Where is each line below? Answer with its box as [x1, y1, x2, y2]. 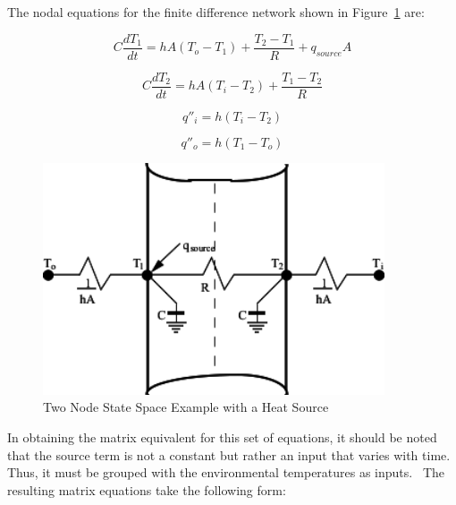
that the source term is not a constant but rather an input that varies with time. [7, 445, 451, 464]
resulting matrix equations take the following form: [7, 480, 286, 499]
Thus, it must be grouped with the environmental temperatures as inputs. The [7, 463, 444, 482]
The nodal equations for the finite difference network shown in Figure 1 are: [7, 3, 425, 21]
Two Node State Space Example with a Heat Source [43, 398, 329, 416]
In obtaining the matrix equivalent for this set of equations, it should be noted [7, 428, 437, 447]
